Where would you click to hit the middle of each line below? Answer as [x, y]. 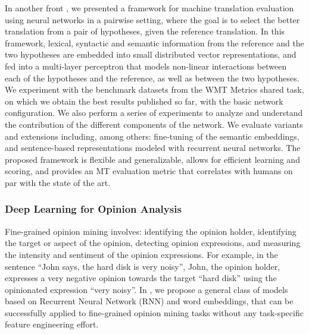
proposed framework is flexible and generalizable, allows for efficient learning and [152, 159]
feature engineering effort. [52, 324]
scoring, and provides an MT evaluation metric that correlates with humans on [149, 171]
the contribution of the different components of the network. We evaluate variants [154, 124]
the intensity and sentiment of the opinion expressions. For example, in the [141, 254]
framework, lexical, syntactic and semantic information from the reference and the [154, 42]
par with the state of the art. [58, 182]
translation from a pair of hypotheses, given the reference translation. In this [145, 31]
